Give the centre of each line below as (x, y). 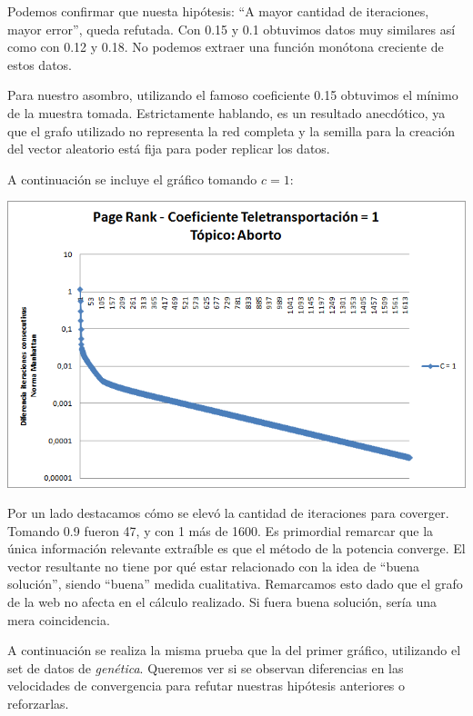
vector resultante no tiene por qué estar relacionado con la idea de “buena (213, 566)
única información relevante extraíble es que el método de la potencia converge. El (236, 548)
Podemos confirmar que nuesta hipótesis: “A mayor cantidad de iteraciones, (218, 11)
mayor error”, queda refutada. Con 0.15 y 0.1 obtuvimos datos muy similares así (231, 29)
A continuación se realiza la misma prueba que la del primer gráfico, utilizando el (234, 650)
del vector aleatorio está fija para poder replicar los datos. (169, 149)
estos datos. (40, 64)
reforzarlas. (38, 704)
